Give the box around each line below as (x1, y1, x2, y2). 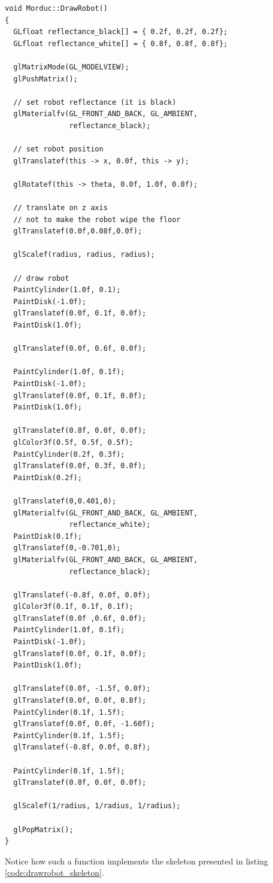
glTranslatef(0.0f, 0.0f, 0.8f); (13, 696, 147, 705)
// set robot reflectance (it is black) (13, 98, 177, 107)
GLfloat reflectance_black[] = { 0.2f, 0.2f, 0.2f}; (13, 28, 228, 37)
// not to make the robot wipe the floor (13, 215, 181, 224)
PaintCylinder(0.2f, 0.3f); (13, 450, 125, 459)
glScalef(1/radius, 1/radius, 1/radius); (13, 802, 181, 811)
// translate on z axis (13, 204, 108, 213)
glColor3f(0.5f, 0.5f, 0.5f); (13, 438, 134, 447)
